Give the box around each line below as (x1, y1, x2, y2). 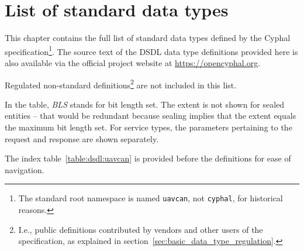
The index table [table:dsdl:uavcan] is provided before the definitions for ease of (5, 152, 291, 164)
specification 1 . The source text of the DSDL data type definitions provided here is (5, 43, 298, 57)
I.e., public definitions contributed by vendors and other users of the (18, 223, 263, 235)
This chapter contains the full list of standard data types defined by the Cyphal (5, 32, 291, 44)
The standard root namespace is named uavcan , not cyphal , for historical (18, 192, 283, 204)
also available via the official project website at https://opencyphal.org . (5, 56, 261, 68)
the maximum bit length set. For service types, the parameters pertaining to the (5, 121, 292, 133)
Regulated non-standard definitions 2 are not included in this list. (5, 77, 237, 91)
